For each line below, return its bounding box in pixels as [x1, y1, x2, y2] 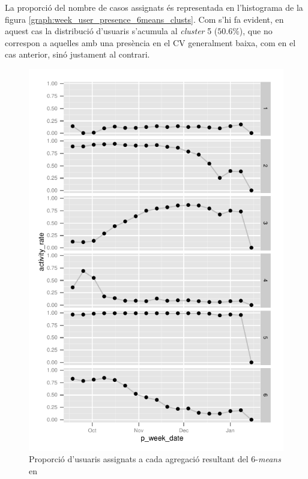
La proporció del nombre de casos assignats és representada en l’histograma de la [5, 1, 303, 13]
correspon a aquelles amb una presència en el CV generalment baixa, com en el [5, 36, 296, 49]
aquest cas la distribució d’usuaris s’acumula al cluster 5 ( [5, 25, 218, 37]
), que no [239, 25, 273, 37]
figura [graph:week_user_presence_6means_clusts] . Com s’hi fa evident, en [5, 13, 284, 25]
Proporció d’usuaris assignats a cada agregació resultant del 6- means [29, 453, 281, 465]
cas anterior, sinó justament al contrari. [5, 48, 150, 61]
